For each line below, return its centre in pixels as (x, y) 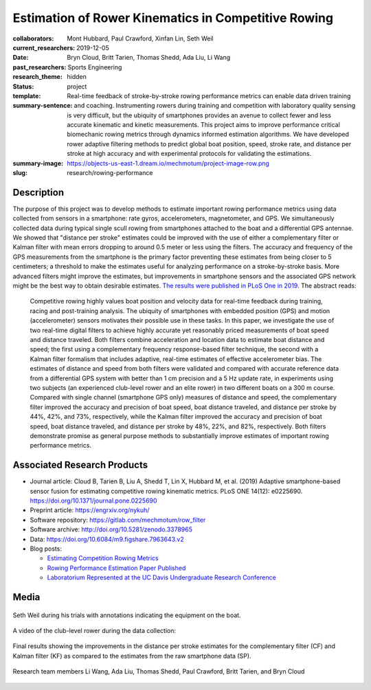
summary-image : (38, 163)
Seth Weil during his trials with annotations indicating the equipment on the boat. (127, 615)
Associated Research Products (80, 465)
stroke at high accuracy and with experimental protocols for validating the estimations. (189, 154)
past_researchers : (40, 67)
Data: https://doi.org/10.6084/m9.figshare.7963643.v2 (107, 539)
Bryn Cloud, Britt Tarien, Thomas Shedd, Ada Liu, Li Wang (149, 58)
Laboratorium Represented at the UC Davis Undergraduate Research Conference (161, 577)
